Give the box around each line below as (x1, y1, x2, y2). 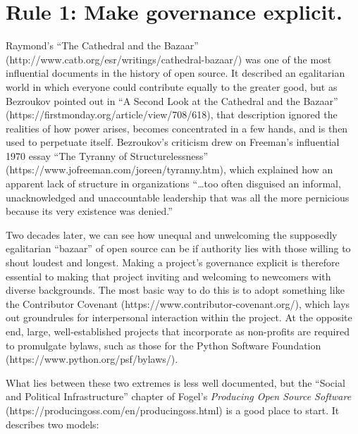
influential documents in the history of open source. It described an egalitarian (6, 66, 345, 80)
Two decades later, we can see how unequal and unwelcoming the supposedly (6, 227, 338, 242)
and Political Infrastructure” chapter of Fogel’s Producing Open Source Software (6, 389, 352, 404)
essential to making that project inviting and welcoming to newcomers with (6, 268, 331, 283)
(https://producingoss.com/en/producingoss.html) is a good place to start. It (6, 402, 340, 417)
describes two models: (6, 416, 99, 431)
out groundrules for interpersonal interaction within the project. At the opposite (6, 310, 352, 325)
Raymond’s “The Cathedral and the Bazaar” (6, 38, 199, 53)
